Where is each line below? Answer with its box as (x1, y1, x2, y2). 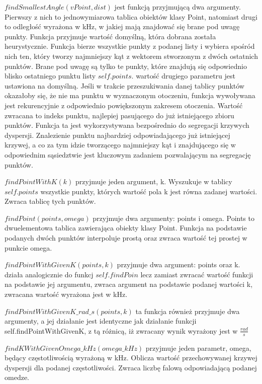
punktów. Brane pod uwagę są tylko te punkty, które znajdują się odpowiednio (5, 60, 247, 71)
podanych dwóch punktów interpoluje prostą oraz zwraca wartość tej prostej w (5, 233, 247, 243)
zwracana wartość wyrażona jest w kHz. (5, 289, 128, 299)
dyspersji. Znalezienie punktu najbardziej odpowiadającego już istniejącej (5, 129, 230, 140)
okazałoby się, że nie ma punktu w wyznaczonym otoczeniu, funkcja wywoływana (5, 90, 255, 101)
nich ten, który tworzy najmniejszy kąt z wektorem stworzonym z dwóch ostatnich (5, 50, 258, 61)
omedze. (5, 372, 29, 382)
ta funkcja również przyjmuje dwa (135, 305, 240, 316)
